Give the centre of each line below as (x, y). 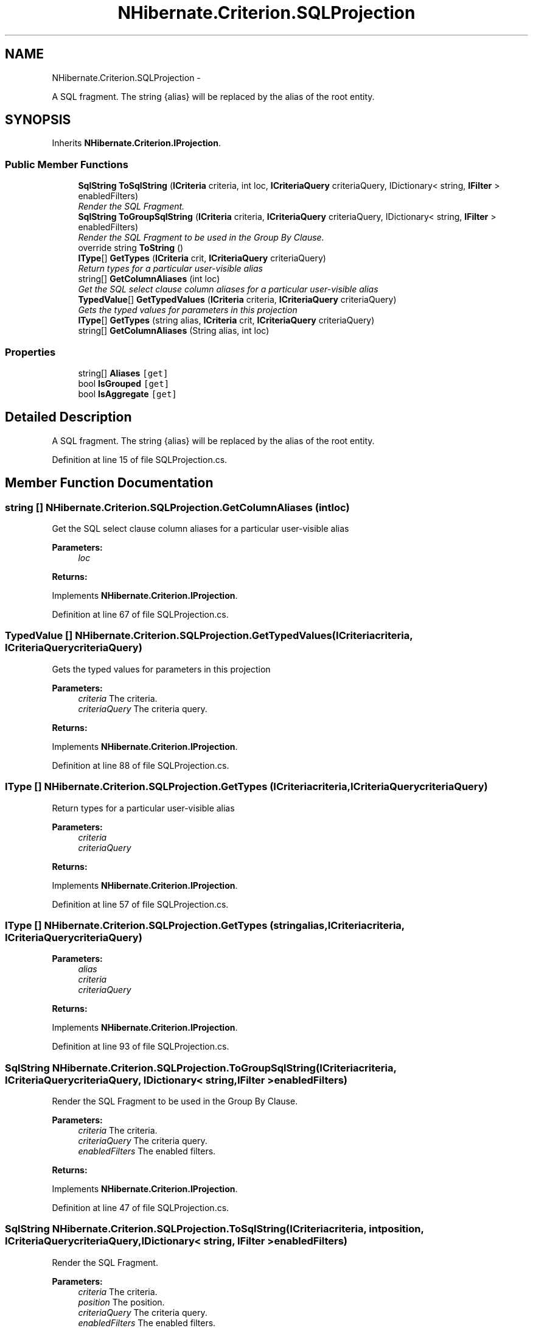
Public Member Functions (67, 164)
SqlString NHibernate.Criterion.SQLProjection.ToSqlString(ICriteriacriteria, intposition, (214, 1229)
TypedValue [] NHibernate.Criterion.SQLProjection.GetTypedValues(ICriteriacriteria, (209, 636)
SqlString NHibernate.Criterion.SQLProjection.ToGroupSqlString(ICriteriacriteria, (201, 1068)
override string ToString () (131, 248)
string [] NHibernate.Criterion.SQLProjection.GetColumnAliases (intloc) (177, 507)
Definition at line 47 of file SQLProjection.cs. (141, 1208)
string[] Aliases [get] (123, 373)
